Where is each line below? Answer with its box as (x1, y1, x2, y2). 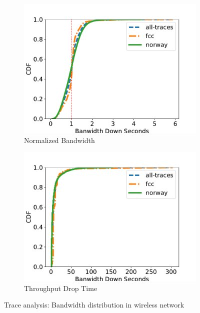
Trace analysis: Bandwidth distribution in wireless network (4, 299, 184, 310)
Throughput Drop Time (24, 282, 97, 293)
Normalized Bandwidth (24, 134, 95, 145)
